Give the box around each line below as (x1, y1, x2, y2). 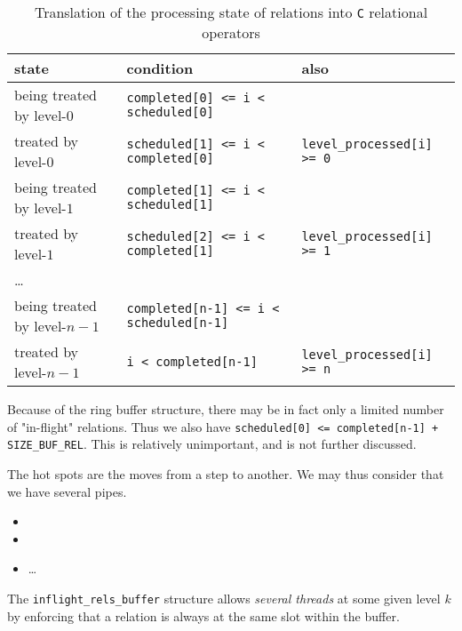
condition (126, 58, 194, 78)
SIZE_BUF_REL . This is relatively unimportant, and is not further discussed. (7, 435, 417, 453)
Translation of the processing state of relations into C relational (34, 2, 428, 22)
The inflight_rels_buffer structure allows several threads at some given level (7, 588, 441, 607)
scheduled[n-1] (126, 315, 229, 330)
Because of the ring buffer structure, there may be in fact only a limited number (7, 400, 444, 418)
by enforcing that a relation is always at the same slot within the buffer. (7, 606, 400, 625)
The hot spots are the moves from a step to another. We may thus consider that (7, 464, 444, 483)
